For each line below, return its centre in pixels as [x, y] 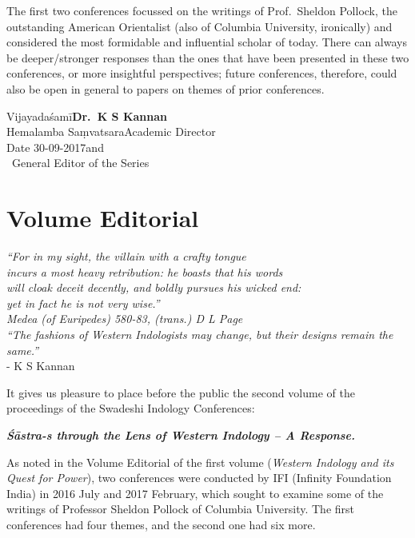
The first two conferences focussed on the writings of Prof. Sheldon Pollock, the [202, 10]
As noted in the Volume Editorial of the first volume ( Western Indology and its [200, 462]
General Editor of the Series [80, 163]
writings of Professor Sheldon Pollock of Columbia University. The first [181, 509]
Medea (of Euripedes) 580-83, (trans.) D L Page [125, 319]
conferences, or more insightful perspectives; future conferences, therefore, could [202, 73]
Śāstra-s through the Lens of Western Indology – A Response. [181, 435]
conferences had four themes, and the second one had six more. [161, 524]
